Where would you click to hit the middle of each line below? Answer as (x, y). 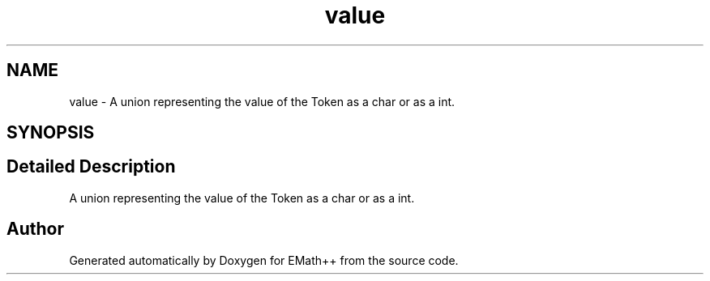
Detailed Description (91, 167)
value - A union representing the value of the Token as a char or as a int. (262, 101)
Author (35, 229)
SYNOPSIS (51, 133)
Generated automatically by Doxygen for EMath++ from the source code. (264, 260)
